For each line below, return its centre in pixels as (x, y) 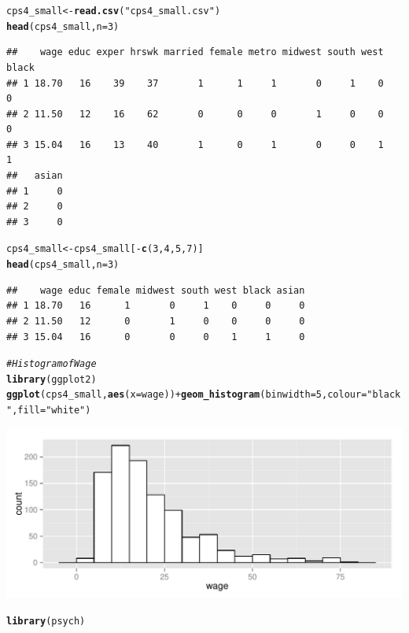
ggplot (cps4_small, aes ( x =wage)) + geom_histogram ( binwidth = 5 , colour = (187, 395)
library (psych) (46, 621)
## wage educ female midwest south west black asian (156, 290)
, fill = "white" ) (52, 411)
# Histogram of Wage (52, 364)
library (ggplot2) (52, 379)
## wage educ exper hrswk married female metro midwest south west (195, 52)
